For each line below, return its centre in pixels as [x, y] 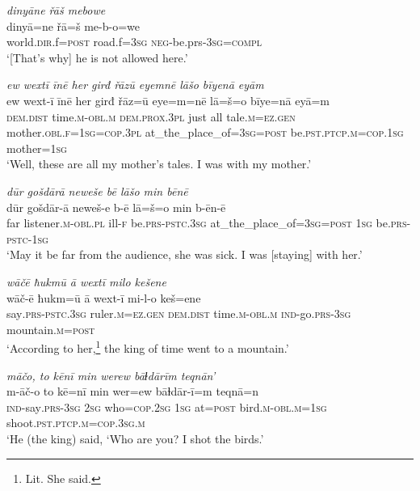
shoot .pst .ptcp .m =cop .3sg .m [76, 423]
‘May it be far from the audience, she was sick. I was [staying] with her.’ [185, 254]
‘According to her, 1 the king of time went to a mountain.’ [148, 347]
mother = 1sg [37, 148]
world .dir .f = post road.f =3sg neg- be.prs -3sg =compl [134, 42]
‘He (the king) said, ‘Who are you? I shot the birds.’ [135, 438]
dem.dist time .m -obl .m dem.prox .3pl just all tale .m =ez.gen [151, 116]
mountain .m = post [51, 329]
